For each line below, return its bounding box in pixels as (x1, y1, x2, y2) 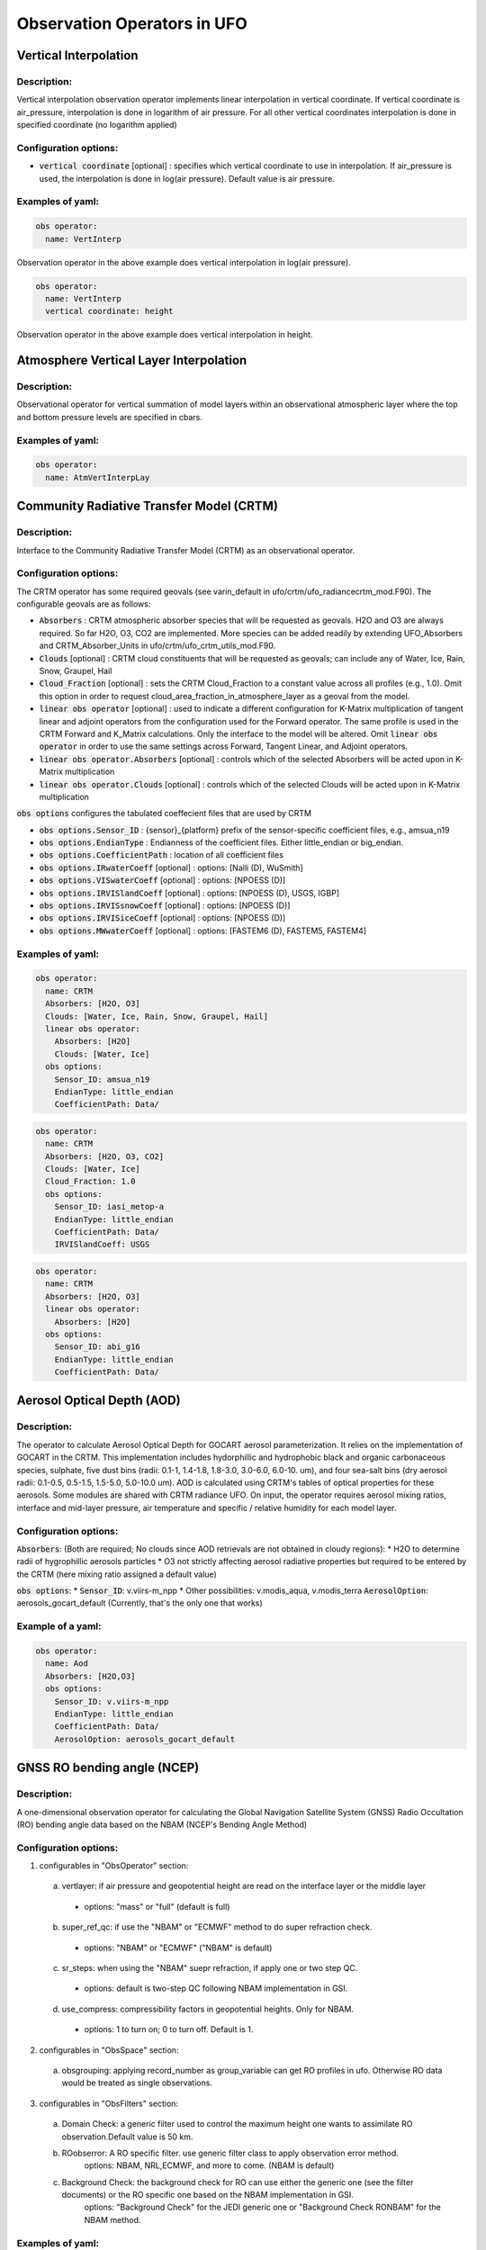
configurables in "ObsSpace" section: (39, 2044, 179, 2056)
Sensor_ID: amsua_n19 (54, 1074, 150, 1084)
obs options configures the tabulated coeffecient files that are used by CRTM (16, 808, 312, 819)
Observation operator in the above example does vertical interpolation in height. (16, 329, 313, 340)
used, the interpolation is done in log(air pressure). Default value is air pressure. (39, 173, 335, 184)
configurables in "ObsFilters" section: (39, 2098, 179, 2109)
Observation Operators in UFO (16, 13, 247, 33)
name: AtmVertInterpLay (45, 472, 150, 482)
